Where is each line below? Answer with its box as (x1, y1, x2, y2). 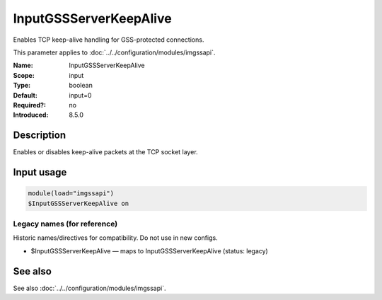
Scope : (13, 71, 35, 79)
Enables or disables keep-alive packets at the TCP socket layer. (13, 148, 198, 156)
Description (13, 129, 66, 142)
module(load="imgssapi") (28, 190, 115, 197)
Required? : (13, 100, 46, 109)
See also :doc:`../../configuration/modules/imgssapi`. (13, 284, 166, 292)
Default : (13, 91, 38, 99)
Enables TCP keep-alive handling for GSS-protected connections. (13, 35, 204, 44)
